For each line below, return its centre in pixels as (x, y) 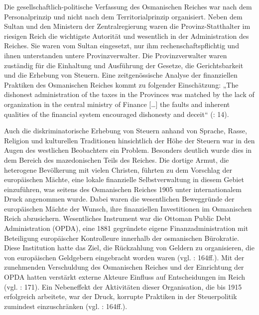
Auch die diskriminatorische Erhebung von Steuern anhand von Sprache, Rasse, (126, 131)
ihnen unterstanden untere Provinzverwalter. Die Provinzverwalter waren (116, 55)
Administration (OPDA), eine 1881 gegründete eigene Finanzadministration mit (126, 228)
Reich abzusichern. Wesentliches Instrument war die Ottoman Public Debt (118, 218)
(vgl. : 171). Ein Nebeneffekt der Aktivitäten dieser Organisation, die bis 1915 (123, 286)
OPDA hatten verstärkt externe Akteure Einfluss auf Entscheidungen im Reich (125, 277)
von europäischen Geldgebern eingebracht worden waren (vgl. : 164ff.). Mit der (124, 257)
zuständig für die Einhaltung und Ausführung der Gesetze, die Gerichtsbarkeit (124, 65)
